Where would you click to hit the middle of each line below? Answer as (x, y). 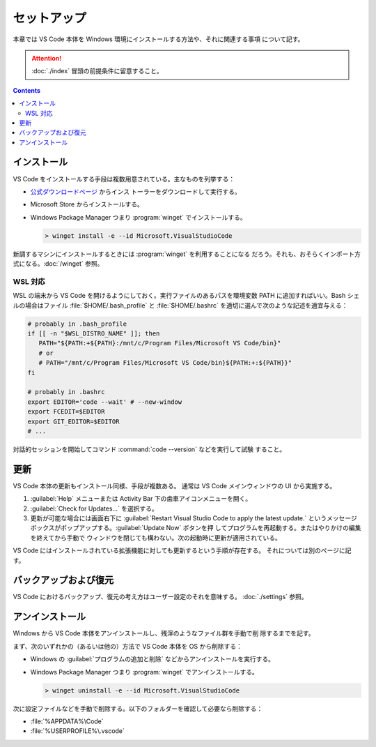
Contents (27, 90)
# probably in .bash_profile (77, 324)
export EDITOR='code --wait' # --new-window (105, 402)
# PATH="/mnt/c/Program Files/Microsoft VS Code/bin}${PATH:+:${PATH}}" (165, 363)
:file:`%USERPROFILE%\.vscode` (78, 731)
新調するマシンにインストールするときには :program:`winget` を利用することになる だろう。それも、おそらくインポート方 (187, 254)
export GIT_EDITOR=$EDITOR (73, 421)
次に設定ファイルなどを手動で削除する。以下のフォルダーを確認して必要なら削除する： (138, 709)
